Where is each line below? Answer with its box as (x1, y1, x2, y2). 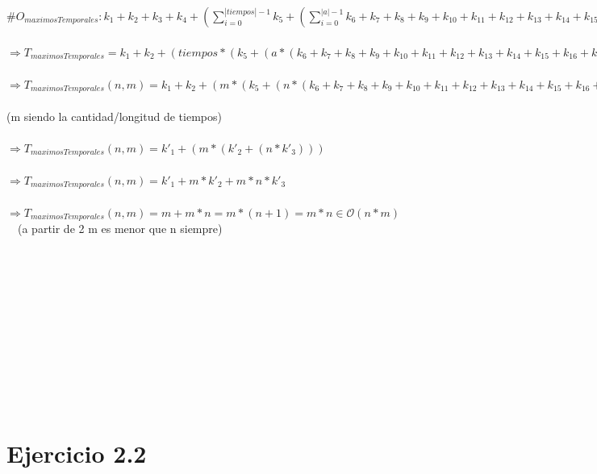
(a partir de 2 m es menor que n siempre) (17, 220, 223, 237)
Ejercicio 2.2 (6, 437, 147, 470)
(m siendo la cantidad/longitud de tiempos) (6, 107, 222, 124)
